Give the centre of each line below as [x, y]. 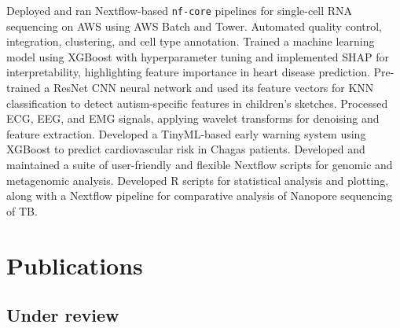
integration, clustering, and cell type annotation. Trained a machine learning [191, 41]
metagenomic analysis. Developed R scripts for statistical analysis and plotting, [198, 180]
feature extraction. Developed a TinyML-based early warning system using [186, 133]
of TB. [22, 210]
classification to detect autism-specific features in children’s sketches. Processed [197, 103]
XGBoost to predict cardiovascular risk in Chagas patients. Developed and [186, 149]
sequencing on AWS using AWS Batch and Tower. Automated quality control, [194, 26]
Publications [75, 265]
